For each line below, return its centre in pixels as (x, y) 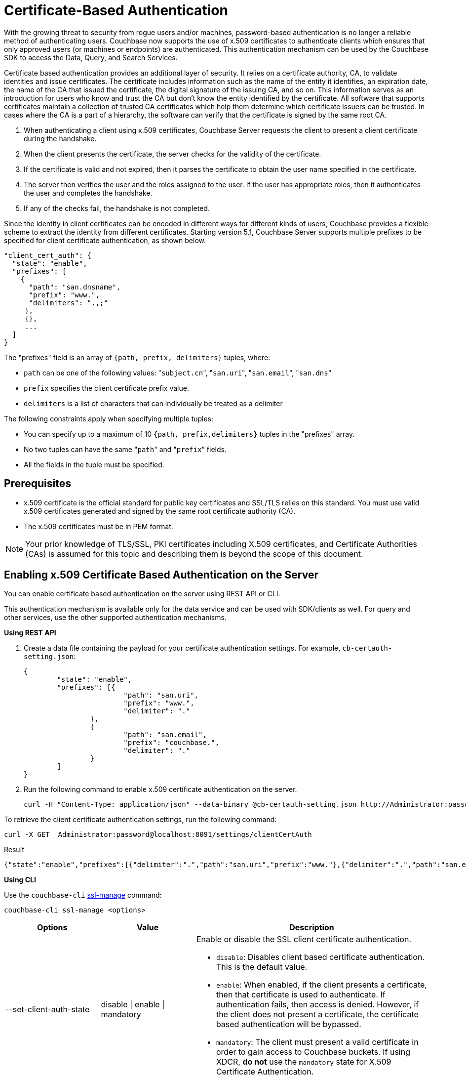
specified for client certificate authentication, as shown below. (105, 240)
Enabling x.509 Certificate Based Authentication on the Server (161, 575)
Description (312, 928)
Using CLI (20, 880)
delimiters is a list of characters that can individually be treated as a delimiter (153, 403)
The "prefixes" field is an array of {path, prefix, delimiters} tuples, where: (137, 357)
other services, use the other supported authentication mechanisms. (115, 618)
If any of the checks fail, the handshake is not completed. (117, 208)
